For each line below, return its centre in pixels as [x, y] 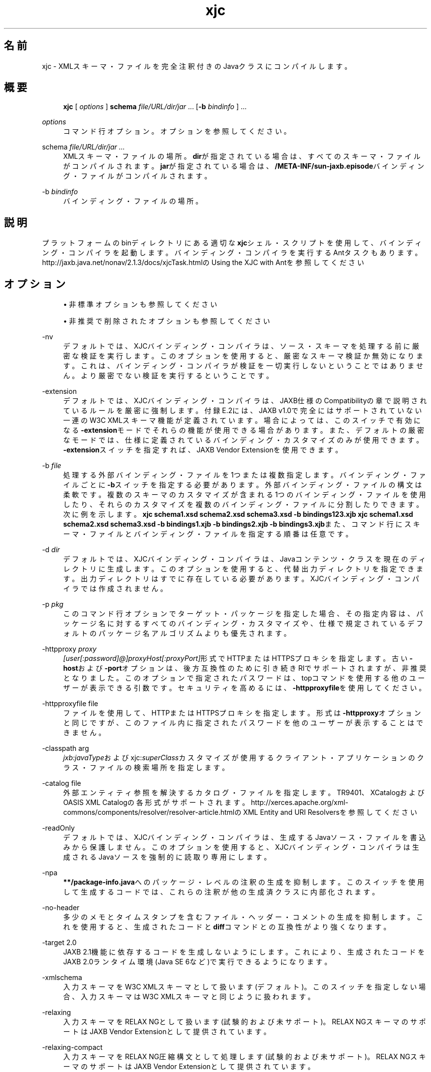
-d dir [51, 550]
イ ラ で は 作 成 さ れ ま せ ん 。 [115, 589]
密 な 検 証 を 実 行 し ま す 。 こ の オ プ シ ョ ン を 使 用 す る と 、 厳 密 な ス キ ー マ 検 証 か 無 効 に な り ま [243, 356]
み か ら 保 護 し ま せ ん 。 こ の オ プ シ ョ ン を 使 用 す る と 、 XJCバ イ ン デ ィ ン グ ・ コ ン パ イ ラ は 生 [241, 847]
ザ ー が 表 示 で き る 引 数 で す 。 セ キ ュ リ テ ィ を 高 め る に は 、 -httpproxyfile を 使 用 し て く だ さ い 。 [245, 688]
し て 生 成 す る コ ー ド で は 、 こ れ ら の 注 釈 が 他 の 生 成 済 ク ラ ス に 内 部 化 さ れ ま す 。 [221, 892]
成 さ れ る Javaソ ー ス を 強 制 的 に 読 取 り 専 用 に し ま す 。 [167, 857]
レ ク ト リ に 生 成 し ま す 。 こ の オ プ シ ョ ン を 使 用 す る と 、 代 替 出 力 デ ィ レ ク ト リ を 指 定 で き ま [243, 569]
